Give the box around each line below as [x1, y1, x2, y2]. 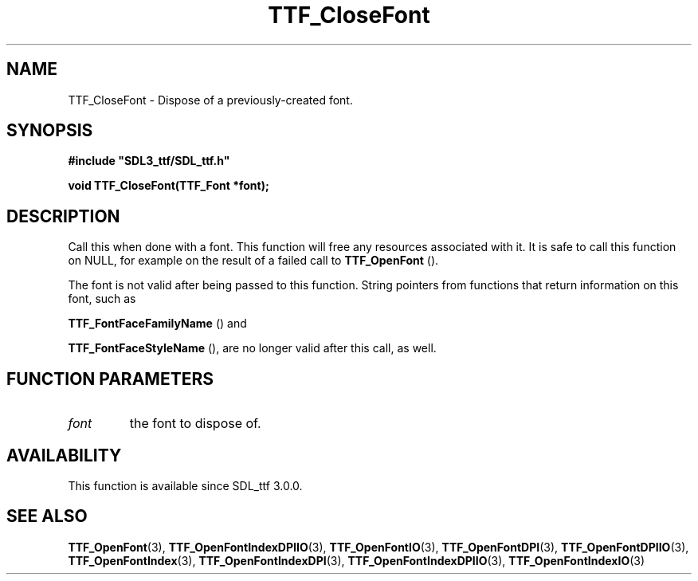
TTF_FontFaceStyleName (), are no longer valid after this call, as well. [68, 341, 437, 355]
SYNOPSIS [6, 120, 93, 141]
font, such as [68, 292, 136, 306]
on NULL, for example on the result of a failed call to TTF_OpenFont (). [68, 253, 439, 268]
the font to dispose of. [129, 415, 261, 432]
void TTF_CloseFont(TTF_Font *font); [68, 179, 269, 193]
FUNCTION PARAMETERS [6, 368, 214, 389]
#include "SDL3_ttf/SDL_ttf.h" [68, 154, 230, 168]
